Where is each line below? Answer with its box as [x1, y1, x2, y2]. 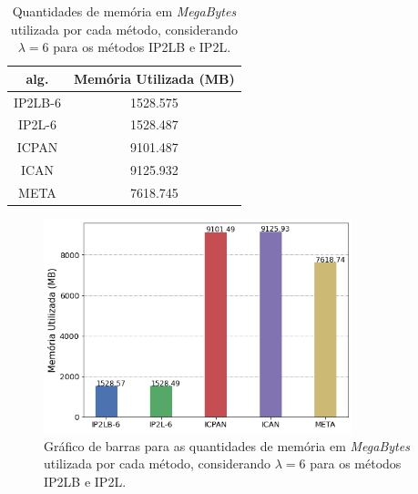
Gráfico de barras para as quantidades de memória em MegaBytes [44, 436, 410, 455]
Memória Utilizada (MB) [73, 68, 235, 87]
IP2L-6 [17, 115, 56, 134]
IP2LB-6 [14, 92, 61, 111]
